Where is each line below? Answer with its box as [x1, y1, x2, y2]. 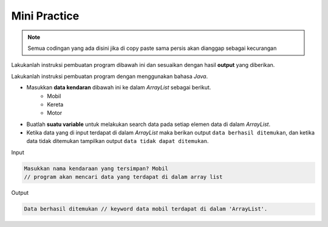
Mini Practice [11, 9, 80, 23]
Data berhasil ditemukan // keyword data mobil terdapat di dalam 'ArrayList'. [24, 206, 268, 212]
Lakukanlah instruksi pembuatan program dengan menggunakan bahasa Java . [11, 72, 208, 80]
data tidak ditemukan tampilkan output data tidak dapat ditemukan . [26, 138, 209, 145]
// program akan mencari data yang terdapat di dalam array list [24, 173, 223, 181]
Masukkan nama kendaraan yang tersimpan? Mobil [24, 165, 168, 172]
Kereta [47, 100, 64, 108]
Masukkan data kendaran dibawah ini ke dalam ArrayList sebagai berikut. [26, 84, 211, 91]
